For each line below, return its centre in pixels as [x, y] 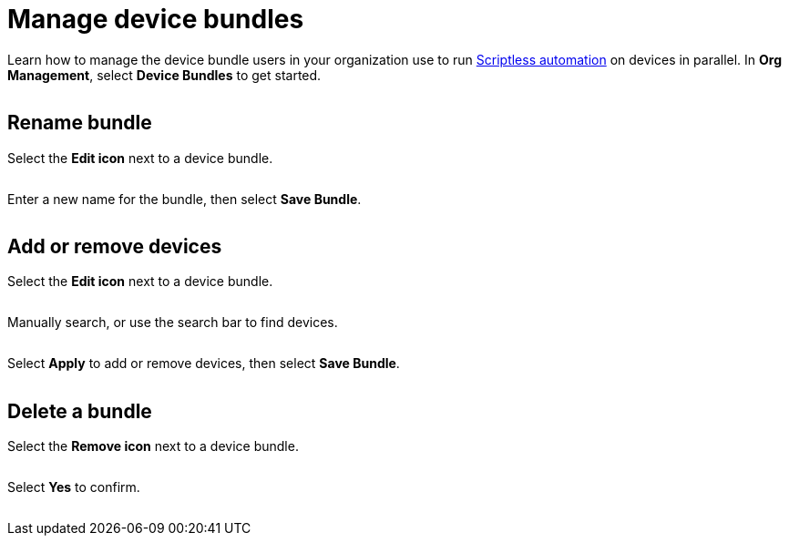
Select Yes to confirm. [74, 487]
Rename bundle [80, 123]
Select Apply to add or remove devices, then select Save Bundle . [204, 364]
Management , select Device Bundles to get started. [164, 75]
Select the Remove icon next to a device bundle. [153, 446]
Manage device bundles [156, 19]
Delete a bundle [80, 411]
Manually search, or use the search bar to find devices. [173, 323]
